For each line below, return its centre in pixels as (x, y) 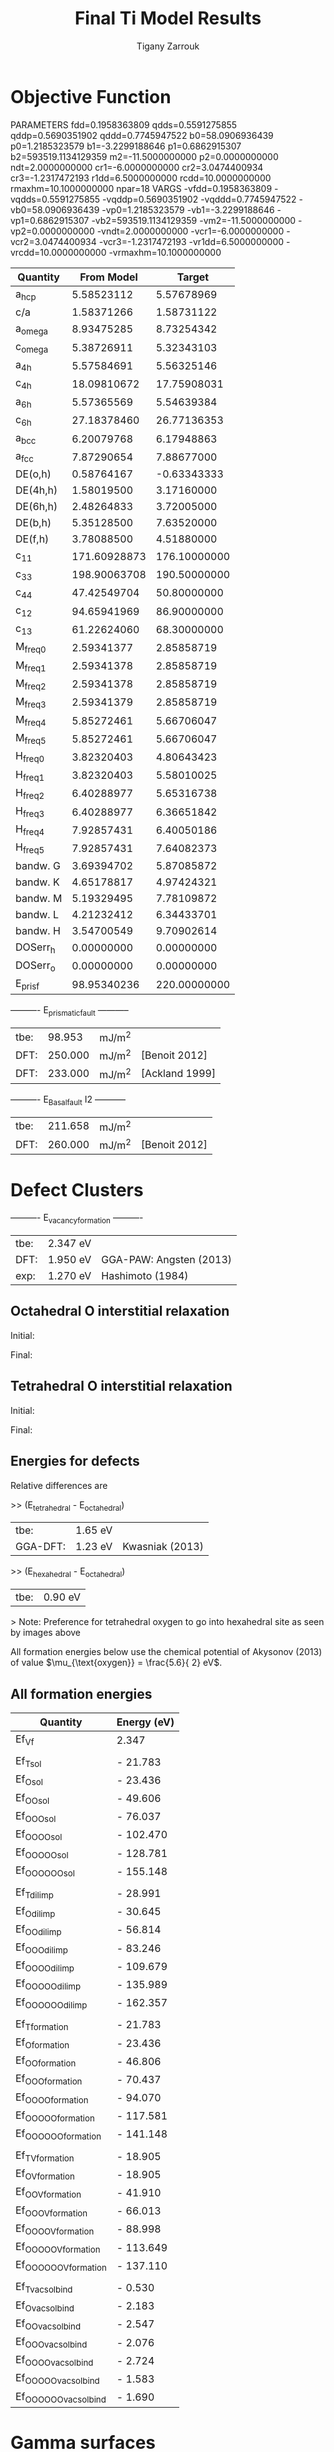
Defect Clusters (77, 1189)
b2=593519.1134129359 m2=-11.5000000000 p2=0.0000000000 (144, 156)
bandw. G (38, 865)
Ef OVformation (45, 2174)
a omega (32, 329)
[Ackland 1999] (178, 1074)
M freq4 (31, 721)
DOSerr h (35, 948)
